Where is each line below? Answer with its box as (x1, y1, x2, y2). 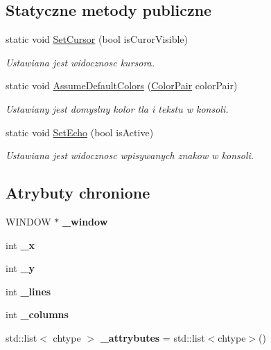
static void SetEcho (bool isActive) (6, 125, 154, 139)
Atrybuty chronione (6, 182, 150, 203)
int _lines (6, 284, 51, 298)
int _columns (6, 307, 69, 322)
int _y (6, 261, 35, 275)
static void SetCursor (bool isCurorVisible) (6, 32, 189, 46)
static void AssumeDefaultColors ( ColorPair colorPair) (6, 78, 238, 93)
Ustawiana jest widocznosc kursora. (6, 55, 155, 69)
